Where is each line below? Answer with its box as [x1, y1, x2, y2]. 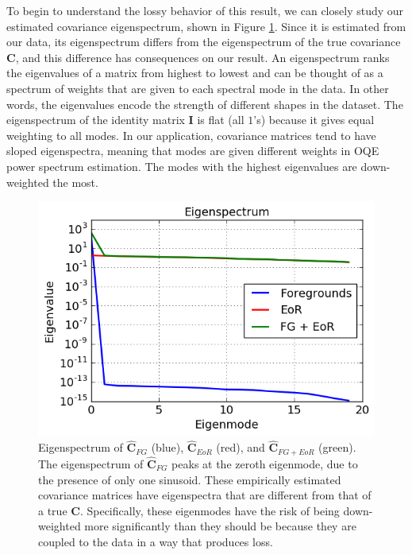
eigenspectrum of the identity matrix [6, 111, 185, 128]
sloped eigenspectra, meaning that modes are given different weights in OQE [6, 142, 379, 159]
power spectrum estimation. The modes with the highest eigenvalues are [6, 157, 357, 174]
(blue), [151, 439, 184, 456]
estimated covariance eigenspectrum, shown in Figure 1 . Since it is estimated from [6, 17, 406, 34]
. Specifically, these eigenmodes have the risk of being [79, 502, 340, 518]
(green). [318, 439, 356, 456]
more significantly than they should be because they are [84, 518, 356, 534]
